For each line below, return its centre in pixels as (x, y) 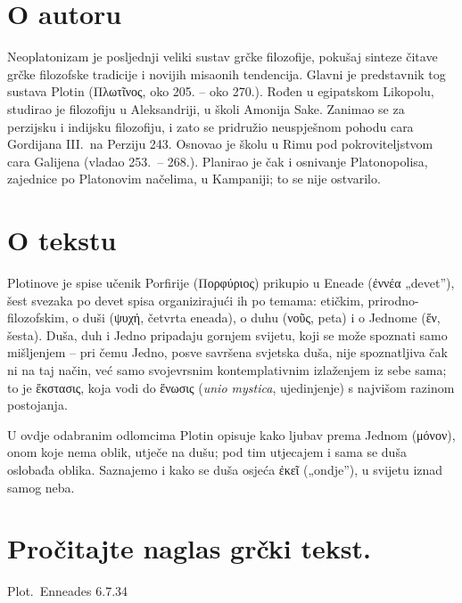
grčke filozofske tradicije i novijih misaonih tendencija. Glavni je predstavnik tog (227, 73)
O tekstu (62, 240)
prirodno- (393, 300)
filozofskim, (38, 318)
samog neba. (41, 487)
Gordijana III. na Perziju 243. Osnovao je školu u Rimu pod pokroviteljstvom (220, 144)
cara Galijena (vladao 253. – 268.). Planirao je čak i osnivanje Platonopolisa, (218, 161)
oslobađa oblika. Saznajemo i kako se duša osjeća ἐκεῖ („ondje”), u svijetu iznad (225, 469)
